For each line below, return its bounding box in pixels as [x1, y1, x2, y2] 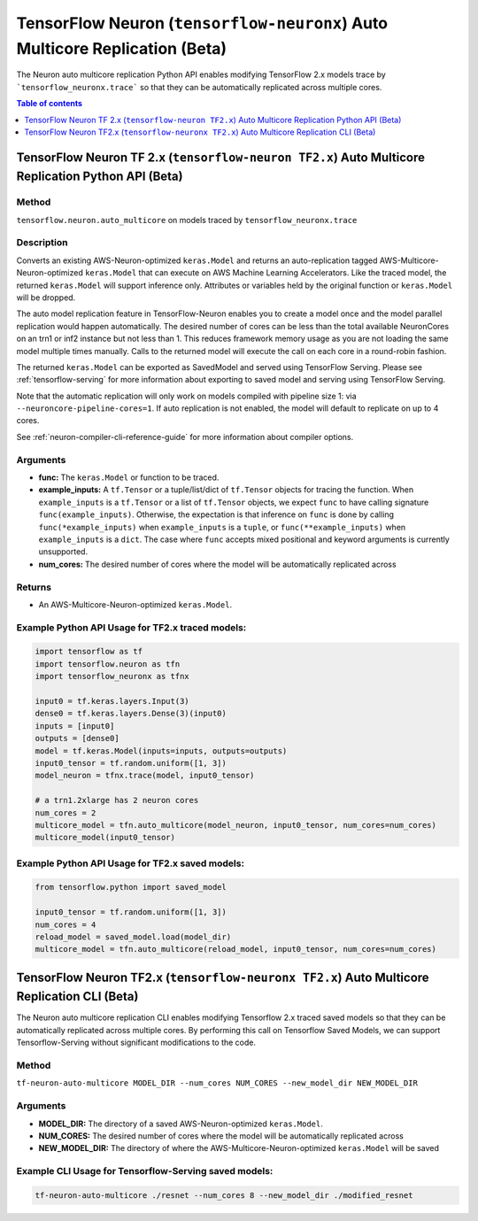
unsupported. [38, 546, 89, 557]
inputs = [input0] [35, 721, 115, 730]
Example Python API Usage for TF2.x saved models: [16, 857, 245, 869]
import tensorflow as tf [35, 646, 143, 657]
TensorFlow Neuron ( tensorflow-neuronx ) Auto [16, 13, 389, 33]
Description [16, 236, 68, 249]
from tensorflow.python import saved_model [35, 882, 227, 893]
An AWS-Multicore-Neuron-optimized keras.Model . [38, 599, 233, 610]
